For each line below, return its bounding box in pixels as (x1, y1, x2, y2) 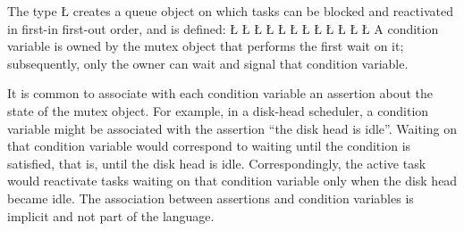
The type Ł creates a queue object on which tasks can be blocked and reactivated (7, 2, 453, 20)
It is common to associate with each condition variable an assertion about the (7, 84, 434, 103)
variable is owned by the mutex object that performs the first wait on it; (7, 37, 404, 55)
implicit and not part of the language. (7, 206, 215, 225)
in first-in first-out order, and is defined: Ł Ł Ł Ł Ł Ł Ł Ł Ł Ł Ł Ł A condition (7, 19, 439, 37)
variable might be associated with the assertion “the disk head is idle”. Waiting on (7, 119, 457, 137)
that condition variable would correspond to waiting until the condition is (7, 136, 411, 155)
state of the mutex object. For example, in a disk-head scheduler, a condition (7, 101, 429, 120)
